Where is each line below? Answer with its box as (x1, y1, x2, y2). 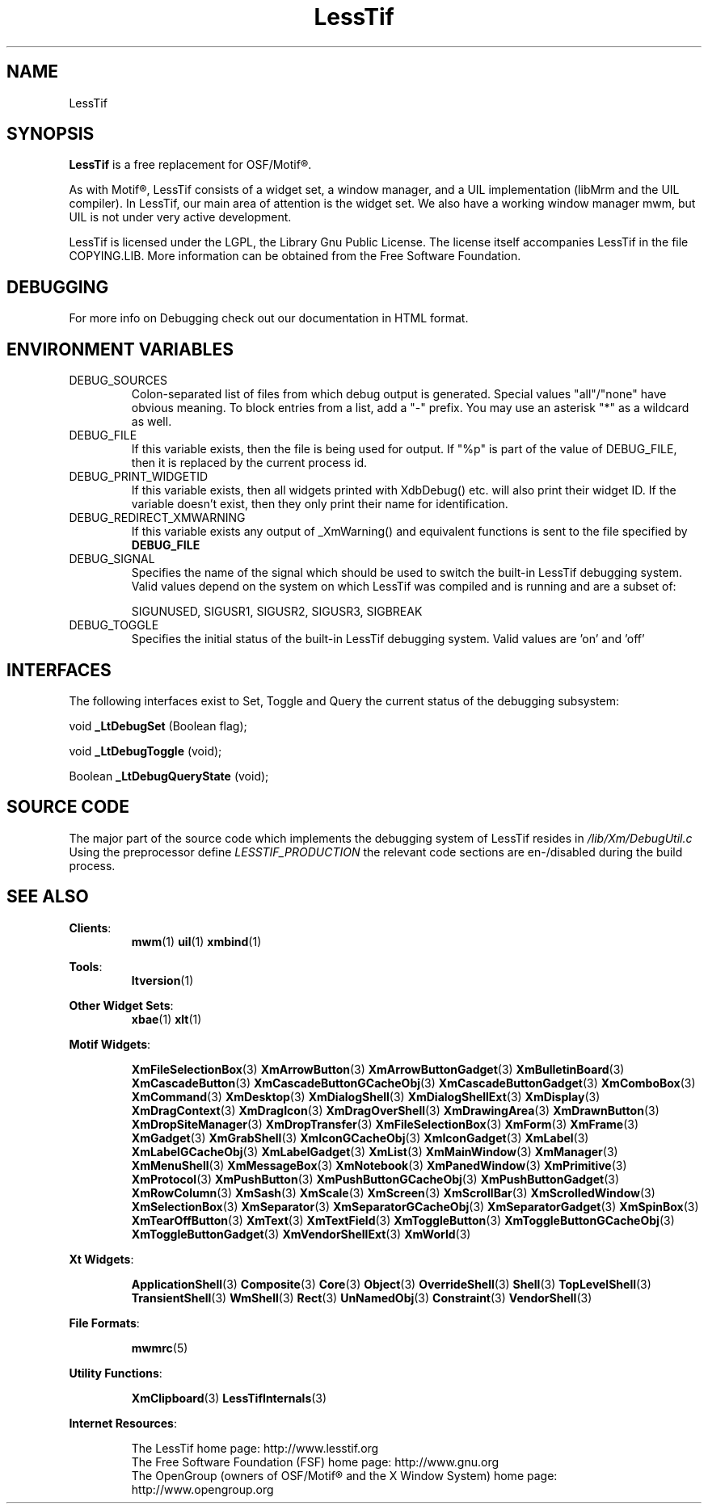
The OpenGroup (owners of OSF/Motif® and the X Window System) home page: (131, 1468, 558, 1483)
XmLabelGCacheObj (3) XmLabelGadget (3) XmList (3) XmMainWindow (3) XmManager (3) (131, 1144, 618, 1159)
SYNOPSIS (6, 124, 95, 145)
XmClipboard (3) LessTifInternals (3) (131, 1390, 327, 1405)
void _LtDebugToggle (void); (69, 743, 222, 758)
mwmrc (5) (131, 1340, 188, 1355)
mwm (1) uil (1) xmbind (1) (131, 934, 262, 948)
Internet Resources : (69, 1415, 177, 1430)
